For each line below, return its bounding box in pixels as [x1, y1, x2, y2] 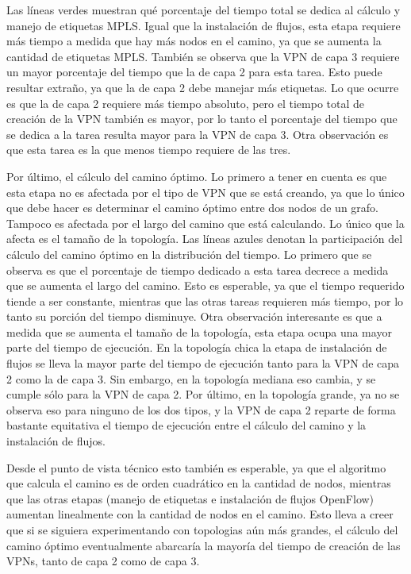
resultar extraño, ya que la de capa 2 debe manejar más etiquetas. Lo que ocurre [6, 79, 399, 95]
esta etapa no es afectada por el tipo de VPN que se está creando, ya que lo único [6, 183, 405, 200]
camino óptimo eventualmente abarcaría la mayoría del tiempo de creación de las [6, 537, 401, 553]
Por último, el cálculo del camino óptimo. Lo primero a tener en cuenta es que [6, 168, 387, 184]
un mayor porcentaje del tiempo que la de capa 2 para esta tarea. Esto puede [6, 64, 382, 80]
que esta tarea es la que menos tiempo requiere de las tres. [6, 141, 291, 158]
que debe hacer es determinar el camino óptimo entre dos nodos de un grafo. [6, 199, 379, 216]
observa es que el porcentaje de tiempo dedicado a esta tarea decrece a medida [6, 261, 389, 278]
